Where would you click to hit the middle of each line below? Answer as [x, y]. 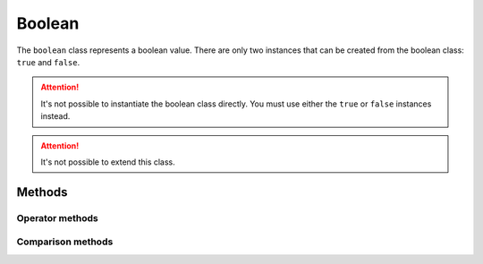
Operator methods [57, 217]
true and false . [48, 62]
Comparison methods [65, 242]
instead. [55, 116]
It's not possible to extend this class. [108, 162]
